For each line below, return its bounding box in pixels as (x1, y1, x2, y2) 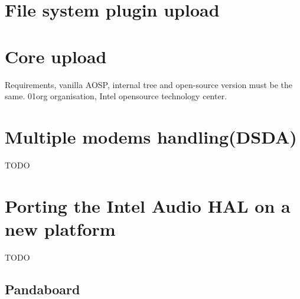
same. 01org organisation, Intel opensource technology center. (5, 90, 227, 102)
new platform (5, 216, 116, 240)
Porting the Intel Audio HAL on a (5, 193, 291, 217)
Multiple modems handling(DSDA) (5, 124, 297, 148)
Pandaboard (5, 279, 80, 298)
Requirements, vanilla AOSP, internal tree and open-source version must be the (5, 78, 293, 90)
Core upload (5, 44, 107, 68)
